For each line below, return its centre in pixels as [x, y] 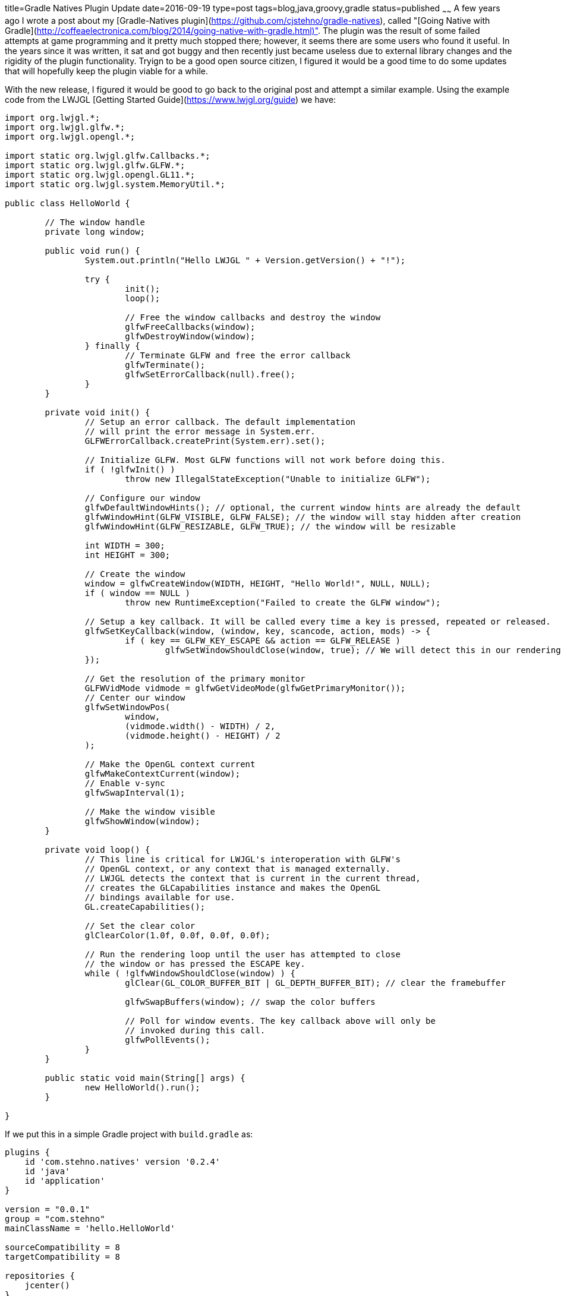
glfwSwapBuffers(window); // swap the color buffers [250, 1002]
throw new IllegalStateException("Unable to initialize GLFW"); [278, 479]
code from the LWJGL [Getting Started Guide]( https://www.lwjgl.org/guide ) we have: [171, 99]
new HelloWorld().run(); [142, 1087]
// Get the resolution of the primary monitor [195, 678]
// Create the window [135, 574]
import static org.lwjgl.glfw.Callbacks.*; [108, 155]
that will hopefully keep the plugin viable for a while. [106, 71]
